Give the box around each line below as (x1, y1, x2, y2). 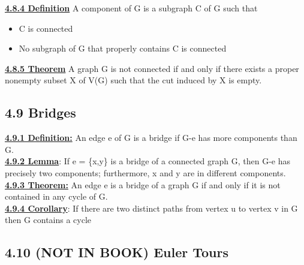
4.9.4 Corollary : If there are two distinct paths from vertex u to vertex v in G (5, 201, 298, 214)
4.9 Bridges (5, 103, 76, 122)
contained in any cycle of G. (5, 190, 108, 203)
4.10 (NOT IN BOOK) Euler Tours (5, 243, 228, 261)
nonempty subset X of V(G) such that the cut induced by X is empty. (5, 74, 262, 86)
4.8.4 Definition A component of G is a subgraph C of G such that (5, 2, 258, 14)
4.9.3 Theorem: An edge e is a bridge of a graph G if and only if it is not (5, 178, 281, 191)
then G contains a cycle (5, 213, 92, 226)
